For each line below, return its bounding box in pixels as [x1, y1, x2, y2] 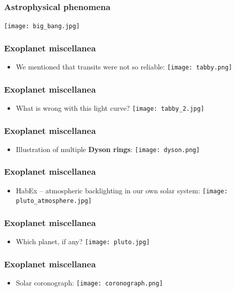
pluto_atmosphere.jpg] [16, 197, 92, 205]
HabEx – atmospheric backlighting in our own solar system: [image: [16, 185, 228, 195]
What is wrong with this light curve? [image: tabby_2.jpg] [16, 102, 204, 113]
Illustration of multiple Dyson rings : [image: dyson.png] [16, 143, 200, 154]
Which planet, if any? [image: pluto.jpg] [16, 236, 150, 247]
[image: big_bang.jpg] [4, 23, 80, 30]
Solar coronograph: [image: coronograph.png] [16, 277, 163, 288]
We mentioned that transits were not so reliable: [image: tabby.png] [16, 61, 232, 72]
